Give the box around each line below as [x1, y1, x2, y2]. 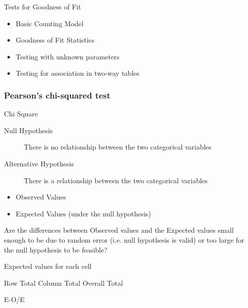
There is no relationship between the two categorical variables [24, 142, 212, 152]
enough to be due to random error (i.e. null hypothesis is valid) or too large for [4, 234, 245, 245]
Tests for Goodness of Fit [4, 1, 81, 11]
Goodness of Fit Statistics [15, 35, 95, 45]
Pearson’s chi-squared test [4, 89, 111, 101]
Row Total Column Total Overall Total [4, 277, 123, 288]
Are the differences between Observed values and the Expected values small [4, 225, 234, 235]
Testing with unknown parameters [15, 51, 120, 61]
